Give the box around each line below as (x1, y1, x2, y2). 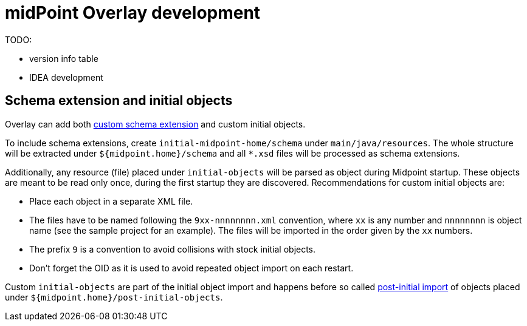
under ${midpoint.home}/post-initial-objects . (5, 291, 223, 302)
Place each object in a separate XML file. (29, 195, 193, 206)
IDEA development (29, 72, 103, 83)
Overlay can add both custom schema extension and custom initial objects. (5, 118, 306, 129)
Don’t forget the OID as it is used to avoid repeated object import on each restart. (29, 262, 354, 273)
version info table (29, 53, 98, 64)
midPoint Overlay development (5, 2, 261, 23)
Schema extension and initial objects (5, 93, 233, 109)
